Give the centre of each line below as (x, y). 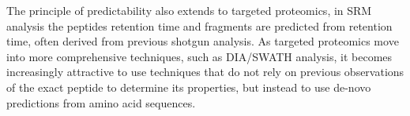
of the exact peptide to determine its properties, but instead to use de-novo (189, 87)
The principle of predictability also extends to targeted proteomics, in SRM (189, 10)
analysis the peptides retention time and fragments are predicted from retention (199, 25)
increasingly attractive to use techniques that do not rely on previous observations (205, 72)
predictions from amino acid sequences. (101, 102)
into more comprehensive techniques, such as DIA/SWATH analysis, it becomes (199, 56)
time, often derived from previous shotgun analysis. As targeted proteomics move (203, 41)
